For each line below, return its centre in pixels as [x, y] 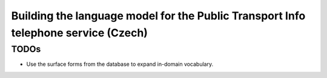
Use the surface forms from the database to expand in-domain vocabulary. [120, 64]
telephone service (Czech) [80, 33]
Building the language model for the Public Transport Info [158, 16]
